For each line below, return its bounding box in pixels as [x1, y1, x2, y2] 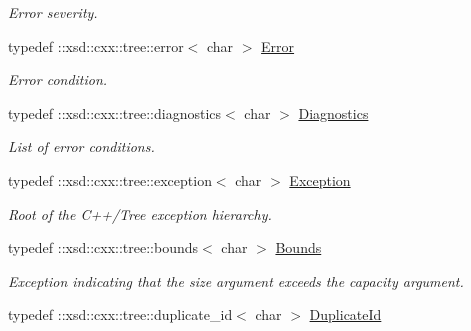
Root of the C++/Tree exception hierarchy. [8, 203, 272, 224]
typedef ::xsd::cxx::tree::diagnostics [8, 102, 222, 123]
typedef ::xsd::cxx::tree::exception [8, 169, 212, 190]
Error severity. [8, 2, 98, 22]
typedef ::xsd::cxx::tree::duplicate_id [8, 304, 233, 325]
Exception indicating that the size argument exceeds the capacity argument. [8, 270, 464, 291]
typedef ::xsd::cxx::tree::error [8, 35, 184, 56]
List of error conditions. [8, 136, 155, 157]
